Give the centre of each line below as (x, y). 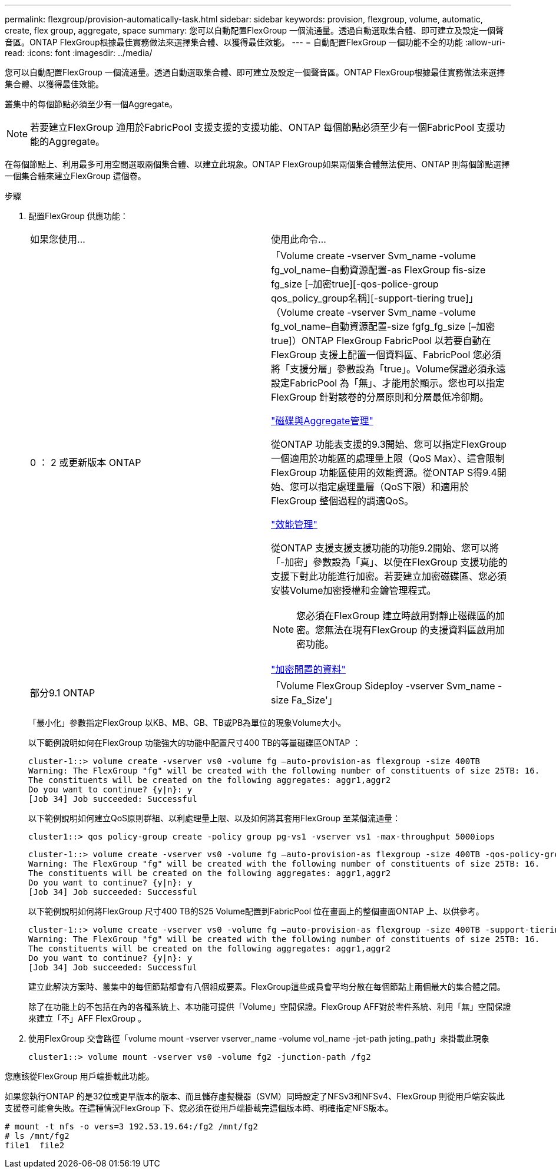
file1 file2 (35, 1145)
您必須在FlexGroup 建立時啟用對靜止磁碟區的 (396, 616)
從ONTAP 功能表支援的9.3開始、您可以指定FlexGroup (389, 444)
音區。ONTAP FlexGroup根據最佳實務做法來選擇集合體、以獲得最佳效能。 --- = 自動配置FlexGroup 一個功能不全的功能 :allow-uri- (255, 42)
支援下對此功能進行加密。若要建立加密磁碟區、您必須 (389, 576)
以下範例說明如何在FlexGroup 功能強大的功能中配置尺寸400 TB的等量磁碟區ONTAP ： (195, 743)
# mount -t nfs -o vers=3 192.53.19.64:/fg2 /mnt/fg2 (131, 1126)
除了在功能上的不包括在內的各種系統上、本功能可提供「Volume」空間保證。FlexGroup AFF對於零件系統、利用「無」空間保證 (270, 1007)
